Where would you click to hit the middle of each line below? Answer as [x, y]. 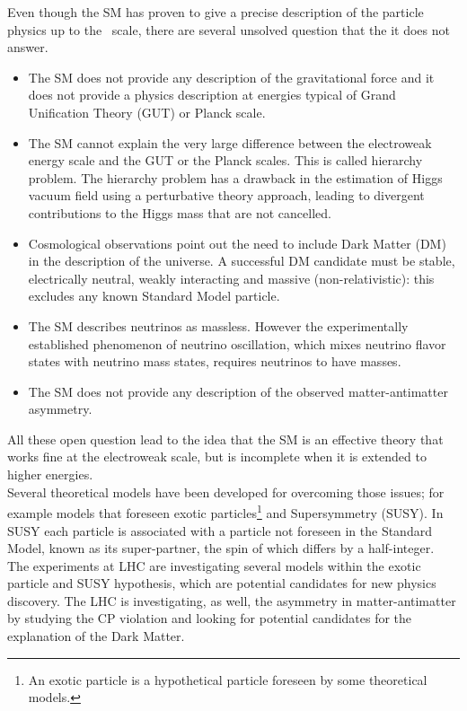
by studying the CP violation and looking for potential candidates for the [210, 618]
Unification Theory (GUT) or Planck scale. [147, 112]
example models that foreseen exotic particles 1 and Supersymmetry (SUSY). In [225, 511]
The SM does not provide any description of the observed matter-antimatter [238, 391]
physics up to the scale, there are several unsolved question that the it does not [229, 29]
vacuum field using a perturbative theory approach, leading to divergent [226, 195]
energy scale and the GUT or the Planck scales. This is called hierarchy [225, 160]
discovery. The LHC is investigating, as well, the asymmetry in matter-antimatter [232, 600]
